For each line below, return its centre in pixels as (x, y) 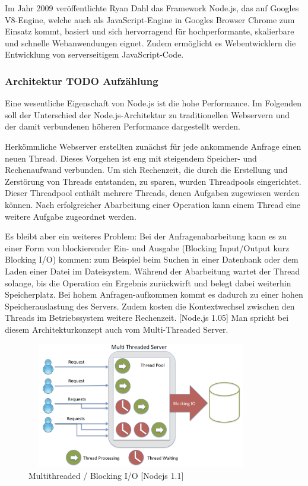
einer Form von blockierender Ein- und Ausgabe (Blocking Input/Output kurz (147, 247)
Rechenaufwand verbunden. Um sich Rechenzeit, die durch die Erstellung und (146, 170)
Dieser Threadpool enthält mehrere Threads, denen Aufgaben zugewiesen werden (152, 193)
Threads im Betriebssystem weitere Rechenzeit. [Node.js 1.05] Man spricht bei (147, 318)
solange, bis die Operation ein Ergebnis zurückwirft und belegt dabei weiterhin (148, 283)
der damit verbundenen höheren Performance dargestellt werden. (123, 126)
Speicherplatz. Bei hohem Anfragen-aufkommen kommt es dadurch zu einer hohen (154, 294)
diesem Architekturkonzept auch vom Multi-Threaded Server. (117, 329)
